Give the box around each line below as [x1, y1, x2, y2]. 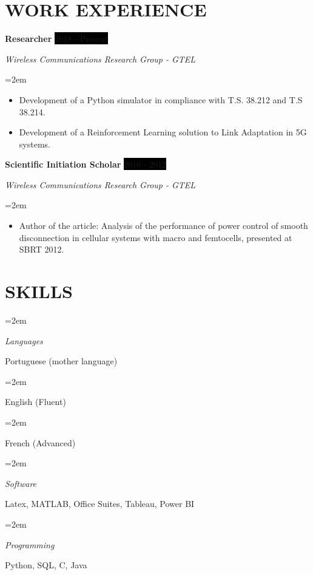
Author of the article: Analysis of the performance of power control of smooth [19, 219, 308, 232]
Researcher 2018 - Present [5, 32, 108, 45]
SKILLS [5, 279, 73, 304]
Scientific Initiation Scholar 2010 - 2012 [5, 158, 167, 171]
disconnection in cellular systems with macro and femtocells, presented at [19, 231, 292, 243]
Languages [5, 334, 43, 347]
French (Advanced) [5, 436, 76, 449]
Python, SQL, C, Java [5, 559, 87, 571]
